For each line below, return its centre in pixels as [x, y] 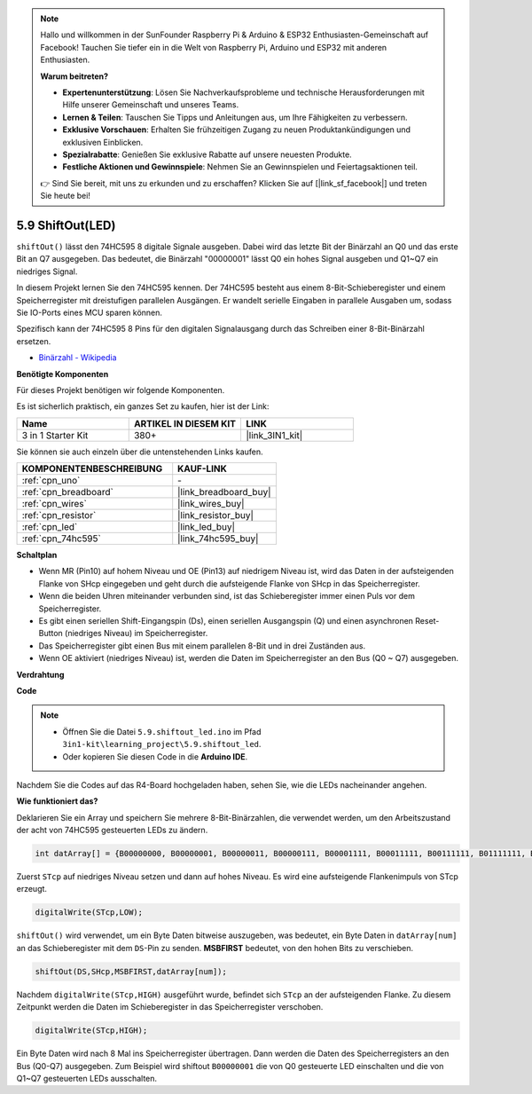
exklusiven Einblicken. [103, 142]
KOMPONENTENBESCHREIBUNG [92, 468]
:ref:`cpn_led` [50, 527]
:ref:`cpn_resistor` [59, 516]
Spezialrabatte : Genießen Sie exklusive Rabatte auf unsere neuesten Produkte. [207, 154]
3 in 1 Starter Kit [55, 435]
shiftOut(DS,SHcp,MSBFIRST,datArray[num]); [131, 971]
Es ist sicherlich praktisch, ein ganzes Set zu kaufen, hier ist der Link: [143, 406]
